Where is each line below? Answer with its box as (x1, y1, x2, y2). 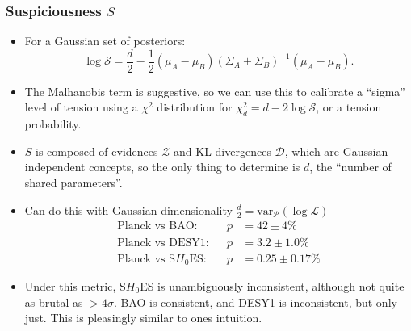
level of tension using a (24, 98, 138, 115)
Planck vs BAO (117, 220, 195, 233)
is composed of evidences (36, 142, 158, 159)
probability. (24, 115, 82, 132)
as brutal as (24, 293, 83, 310)
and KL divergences (174, 142, 271, 159)
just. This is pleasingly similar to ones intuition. (24, 309, 262, 326)
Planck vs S (117, 253, 176, 265)
